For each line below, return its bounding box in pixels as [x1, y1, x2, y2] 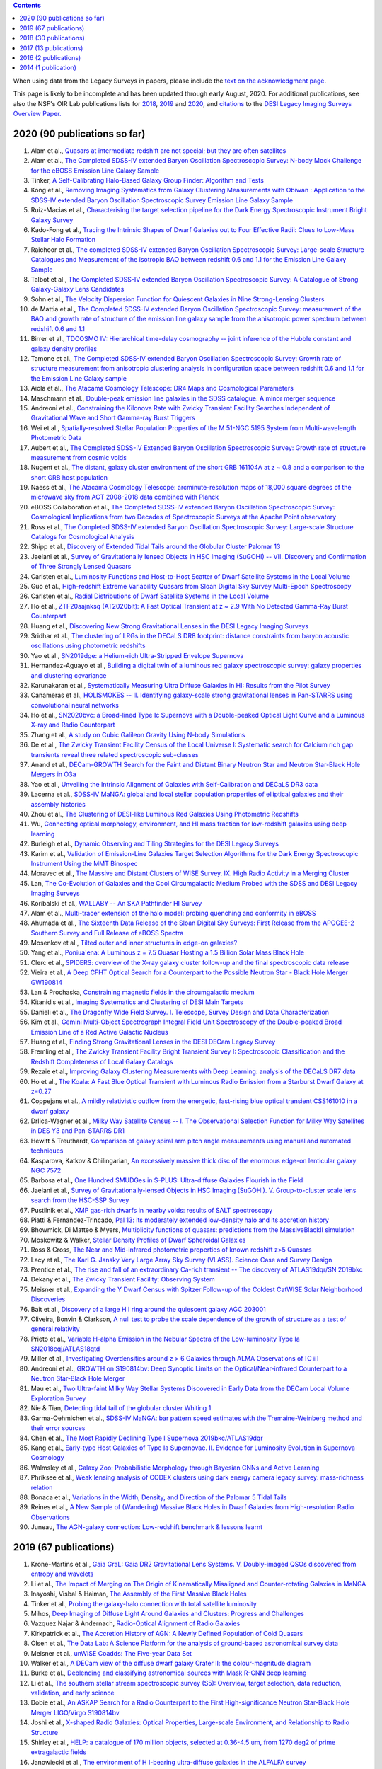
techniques [30, 1146, 64, 1155]
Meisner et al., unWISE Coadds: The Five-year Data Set [30, 1649, 192, 1657]
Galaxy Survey [30, 216, 74, 224]
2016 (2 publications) [19, 53, 81, 62]
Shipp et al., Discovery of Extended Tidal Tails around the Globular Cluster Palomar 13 [30, 542, 281, 551]
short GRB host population [30, 473, 108, 481]
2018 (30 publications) [19, 34, 85, 42]
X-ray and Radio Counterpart [30, 720, 115, 729]
